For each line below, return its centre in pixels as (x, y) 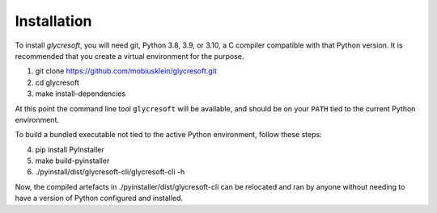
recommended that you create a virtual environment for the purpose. (129, 56)
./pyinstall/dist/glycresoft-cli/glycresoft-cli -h (110, 172)
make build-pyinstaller (72, 161)
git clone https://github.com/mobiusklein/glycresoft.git (126, 71)
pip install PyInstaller (70, 149)
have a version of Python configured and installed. (99, 198)
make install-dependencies (81, 94)
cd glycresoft (57, 82)
